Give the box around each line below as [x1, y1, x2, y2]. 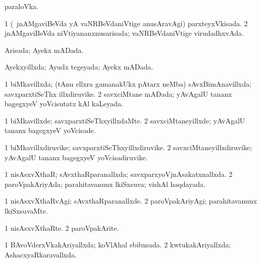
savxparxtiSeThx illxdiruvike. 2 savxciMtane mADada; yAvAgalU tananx [5, 88, 232, 99]
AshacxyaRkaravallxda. [5, 249, 77, 259]
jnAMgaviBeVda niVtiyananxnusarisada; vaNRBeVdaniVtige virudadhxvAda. [5, 28, 244, 38]
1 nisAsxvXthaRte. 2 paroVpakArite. [5, 222, 119, 233]
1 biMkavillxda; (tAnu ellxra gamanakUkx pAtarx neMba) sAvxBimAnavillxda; [5, 78, 251, 89]
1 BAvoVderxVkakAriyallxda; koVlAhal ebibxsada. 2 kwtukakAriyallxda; [5, 239, 231, 250]
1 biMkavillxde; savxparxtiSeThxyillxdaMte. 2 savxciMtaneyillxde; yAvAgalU [5, 115, 245, 125]
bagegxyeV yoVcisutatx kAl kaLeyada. [5, 98, 123, 109]
